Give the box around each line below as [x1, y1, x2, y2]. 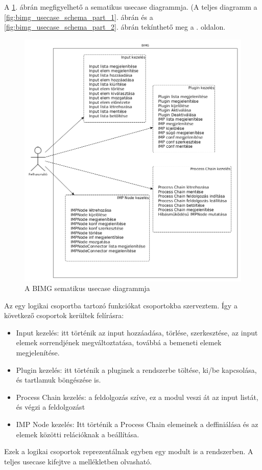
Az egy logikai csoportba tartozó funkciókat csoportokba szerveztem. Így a [4, 300, 237, 310]
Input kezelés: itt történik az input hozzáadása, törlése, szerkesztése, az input [16, 327, 258, 338]
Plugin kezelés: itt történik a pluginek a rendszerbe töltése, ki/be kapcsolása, [16, 364, 257, 375]
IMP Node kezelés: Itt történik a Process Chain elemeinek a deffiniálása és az [16, 419, 258, 430]
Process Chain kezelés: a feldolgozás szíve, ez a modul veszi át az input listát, [16, 391, 258, 402]
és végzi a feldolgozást [16, 401, 85, 412]
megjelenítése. [16, 347, 60, 358]
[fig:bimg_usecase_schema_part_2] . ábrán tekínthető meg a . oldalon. [4, 21, 226, 32]
